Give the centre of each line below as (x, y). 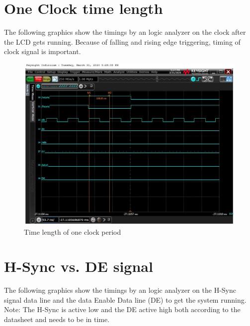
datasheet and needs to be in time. (57, 319)
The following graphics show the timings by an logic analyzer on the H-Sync (120, 290)
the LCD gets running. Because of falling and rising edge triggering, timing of (122, 41)
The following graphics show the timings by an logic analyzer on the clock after (125, 32)
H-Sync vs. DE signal (79, 266)
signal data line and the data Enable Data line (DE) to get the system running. (125, 299)
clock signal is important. (42, 51)
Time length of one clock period (73, 232)
